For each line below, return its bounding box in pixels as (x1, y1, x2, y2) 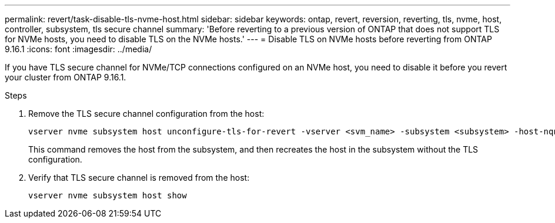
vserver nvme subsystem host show (28, 191, 187, 200)
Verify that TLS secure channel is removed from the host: (28, 173, 250, 183)
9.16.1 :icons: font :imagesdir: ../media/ (5, 44, 152, 54)
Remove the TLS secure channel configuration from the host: (28, 109, 265, 119)
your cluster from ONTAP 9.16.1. (5, 72, 126, 82)
